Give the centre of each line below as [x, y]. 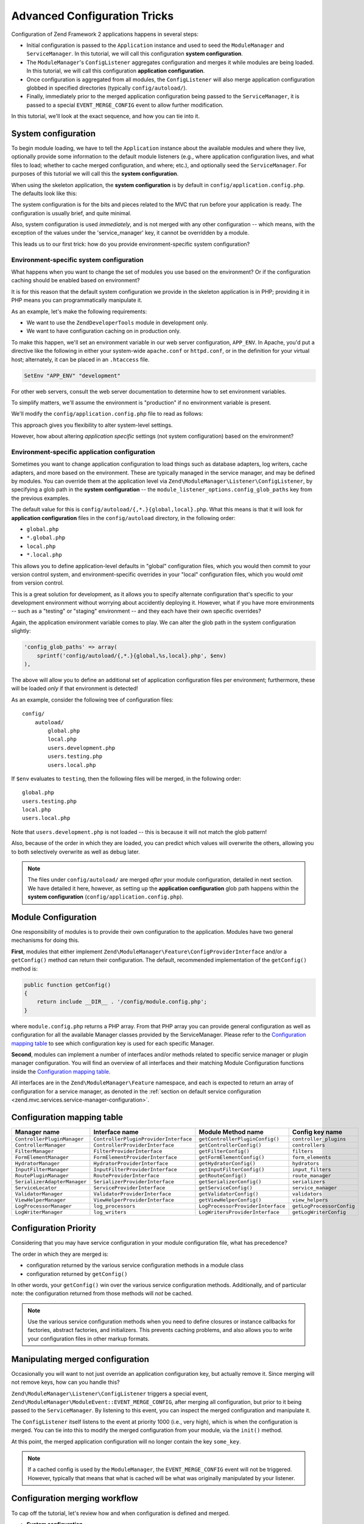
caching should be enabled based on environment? [75, 280]
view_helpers [310, 1200]
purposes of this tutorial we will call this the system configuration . [95, 174]
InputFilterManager [42, 1170]
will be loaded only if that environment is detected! [75, 688]
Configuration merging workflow [75, 1499]
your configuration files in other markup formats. [89, 1339]
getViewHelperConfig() [230, 1200]
